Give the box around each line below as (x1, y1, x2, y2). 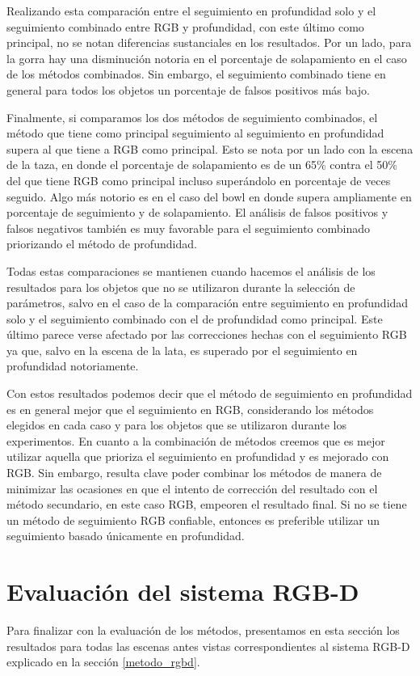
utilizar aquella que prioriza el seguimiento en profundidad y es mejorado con (6, 448, 389, 465)
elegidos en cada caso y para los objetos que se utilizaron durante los (6, 416, 346, 433)
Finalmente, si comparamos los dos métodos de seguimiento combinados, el (6, 108, 378, 125)
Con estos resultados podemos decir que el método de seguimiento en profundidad (6, 385, 413, 402)
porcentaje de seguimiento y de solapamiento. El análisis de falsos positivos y (6, 204, 388, 221)
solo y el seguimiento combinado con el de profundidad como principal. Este (6, 310, 383, 327)
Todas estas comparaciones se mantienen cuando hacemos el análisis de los (6, 262, 376, 279)
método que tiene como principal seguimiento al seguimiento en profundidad (6, 125, 384, 142)
